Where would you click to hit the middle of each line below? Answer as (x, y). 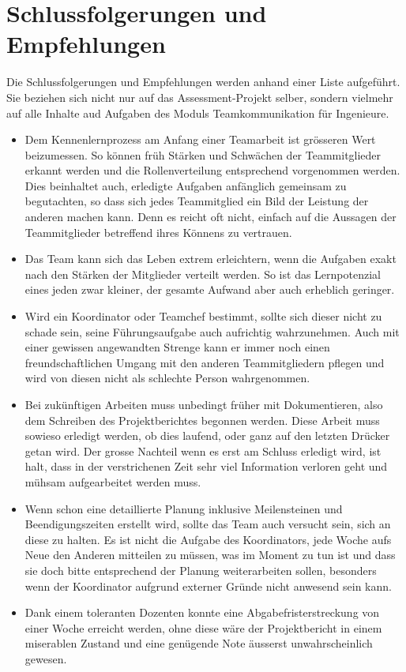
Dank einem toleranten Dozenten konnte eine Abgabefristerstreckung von (202, 612)
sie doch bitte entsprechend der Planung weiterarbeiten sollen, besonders (201, 570)
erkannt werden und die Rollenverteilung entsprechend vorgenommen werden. (212, 170)
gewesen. (46, 658)
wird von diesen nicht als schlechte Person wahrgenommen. (167, 378)
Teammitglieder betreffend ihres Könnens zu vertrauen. (158, 232)
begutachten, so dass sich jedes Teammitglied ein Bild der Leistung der (197, 201)
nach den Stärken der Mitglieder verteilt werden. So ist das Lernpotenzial (203, 274)
